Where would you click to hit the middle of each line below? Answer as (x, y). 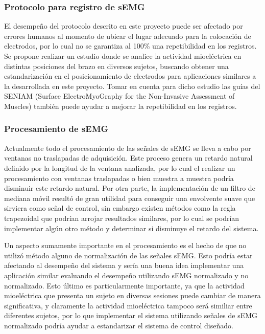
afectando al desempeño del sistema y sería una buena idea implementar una (124, 265)
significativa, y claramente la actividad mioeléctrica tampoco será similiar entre (128, 305)
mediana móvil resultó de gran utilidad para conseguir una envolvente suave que (130, 198)
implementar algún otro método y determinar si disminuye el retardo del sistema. (131, 228)
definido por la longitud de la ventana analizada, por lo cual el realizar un (120, 168)
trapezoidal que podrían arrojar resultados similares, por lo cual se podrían (122, 218)
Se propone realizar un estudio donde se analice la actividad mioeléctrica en (123, 56)
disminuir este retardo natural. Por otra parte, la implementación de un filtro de (130, 188)
